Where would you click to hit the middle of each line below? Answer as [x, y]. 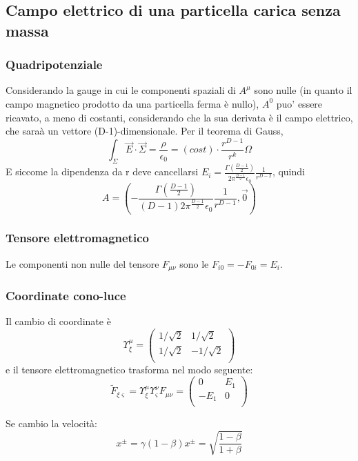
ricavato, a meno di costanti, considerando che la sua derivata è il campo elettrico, [179, 117]
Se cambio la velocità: [51, 423]
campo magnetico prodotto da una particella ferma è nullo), [132, 103]
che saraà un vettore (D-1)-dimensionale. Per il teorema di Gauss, [145, 131]
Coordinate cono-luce [66, 296]
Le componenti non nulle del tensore [82, 263]
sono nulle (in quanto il [303, 90]
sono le [194, 263]
